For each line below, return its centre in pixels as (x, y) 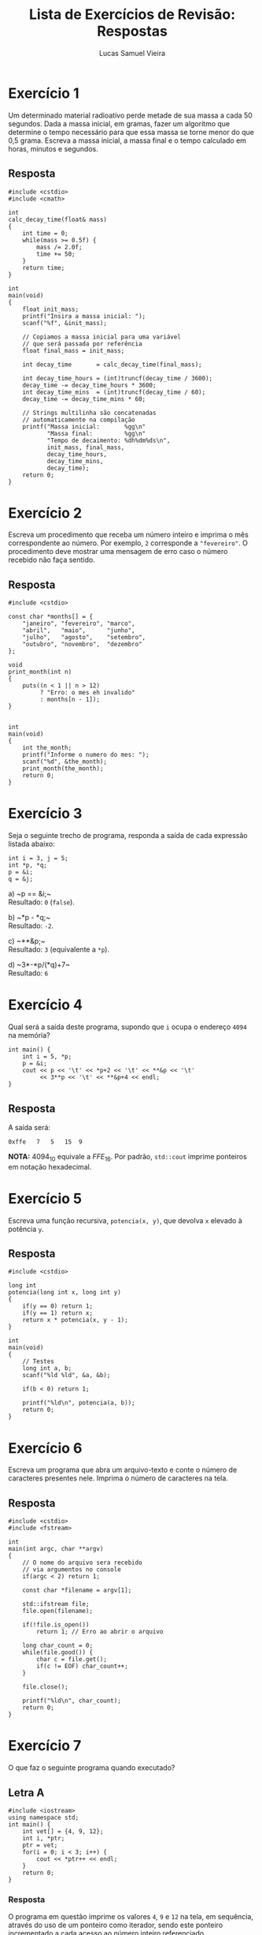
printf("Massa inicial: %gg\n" (84, 427)
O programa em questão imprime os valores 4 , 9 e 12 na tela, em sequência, (131, 1917)
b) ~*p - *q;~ (30, 918)
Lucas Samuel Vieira (132, 53)
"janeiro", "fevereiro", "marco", (79, 624)
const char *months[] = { (50, 617)
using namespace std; (44, 1817)
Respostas (132, 31)
